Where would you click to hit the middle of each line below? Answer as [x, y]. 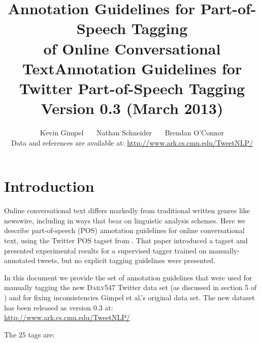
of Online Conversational [132, 48]
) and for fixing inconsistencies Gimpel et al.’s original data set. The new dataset [129, 297]
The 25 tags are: [29, 334]
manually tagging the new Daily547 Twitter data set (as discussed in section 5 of [130, 287]
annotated [20, 260]
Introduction [49, 186]
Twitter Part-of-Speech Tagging [132, 88]
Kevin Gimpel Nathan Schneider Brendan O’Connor [132, 133]
